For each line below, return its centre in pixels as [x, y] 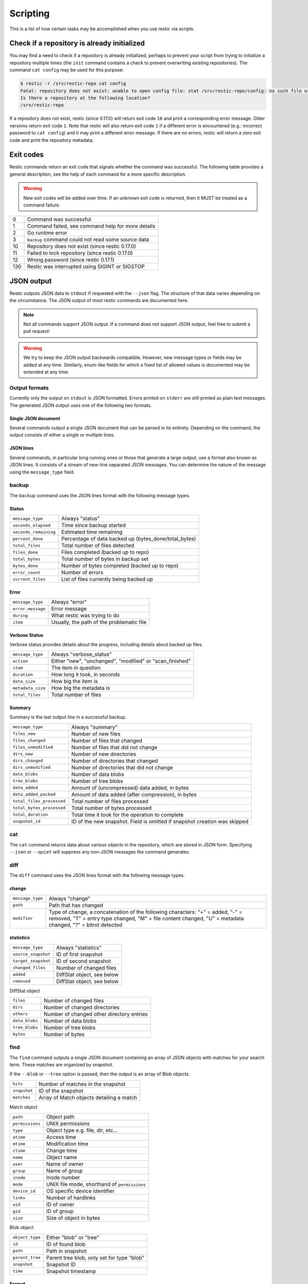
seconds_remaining [34, 532]
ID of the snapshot [61, 1090]
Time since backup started [93, 525]
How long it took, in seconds [85, 674]
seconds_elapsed [32, 525]
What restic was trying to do [85, 615]
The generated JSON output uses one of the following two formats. [81, 405]
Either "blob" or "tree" [73, 1237]
